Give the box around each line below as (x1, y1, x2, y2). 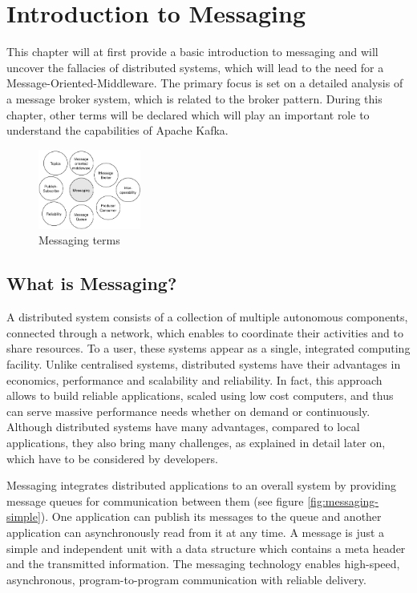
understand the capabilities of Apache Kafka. (6, 122, 229, 139)
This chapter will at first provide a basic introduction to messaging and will (6, 43, 379, 60)
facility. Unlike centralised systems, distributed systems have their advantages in (6, 355, 401, 372)
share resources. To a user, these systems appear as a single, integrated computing (6, 340, 411, 357)
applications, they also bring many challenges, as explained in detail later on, (6, 434, 386, 450)
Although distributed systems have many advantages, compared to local (6, 418, 360, 435)
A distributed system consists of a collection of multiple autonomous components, (6, 309, 408, 325)
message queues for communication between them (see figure (6, 492, 304, 509)
